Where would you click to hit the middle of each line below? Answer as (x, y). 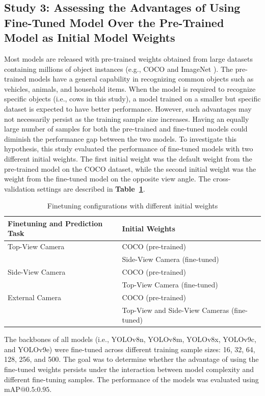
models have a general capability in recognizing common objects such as (141, 79)
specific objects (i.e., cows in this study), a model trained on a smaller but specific (132, 99)
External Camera (34, 297)
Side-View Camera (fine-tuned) (170, 259)
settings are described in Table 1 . (91, 188)
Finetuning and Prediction (55, 223)
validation (20, 188)
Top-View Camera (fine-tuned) (170, 284)
